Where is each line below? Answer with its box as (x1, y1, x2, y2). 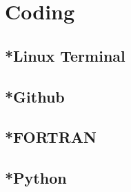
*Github (5, 85, 65, 107)
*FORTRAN (5, 126, 97, 148)
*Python (5, 167, 67, 189)
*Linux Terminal (5, 44, 125, 66)
